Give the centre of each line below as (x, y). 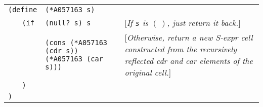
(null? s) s (68, 23)
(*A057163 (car (74, 59)
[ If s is (137, 23)
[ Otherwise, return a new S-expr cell (189, 37)
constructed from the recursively (181, 49)
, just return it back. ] (204, 23)
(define (23, 10)
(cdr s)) (62, 51)
